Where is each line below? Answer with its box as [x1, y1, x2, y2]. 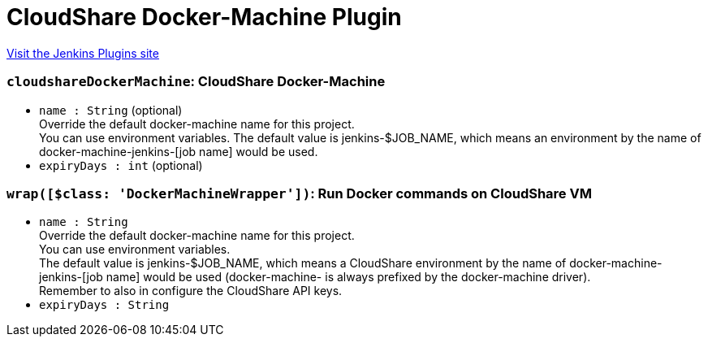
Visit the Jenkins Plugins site [6, 46, 159, 60]
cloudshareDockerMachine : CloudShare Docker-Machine [6, 73, 386, 90]
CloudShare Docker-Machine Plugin [6, 3, 402, 31]
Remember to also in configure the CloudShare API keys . [39, 284, 343, 298]
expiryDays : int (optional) [39, 158, 203, 172]
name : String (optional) [39, 102, 183, 117]
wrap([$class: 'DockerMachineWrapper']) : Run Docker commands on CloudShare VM [6, 185, 592, 202]
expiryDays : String [39, 298, 170, 312]
